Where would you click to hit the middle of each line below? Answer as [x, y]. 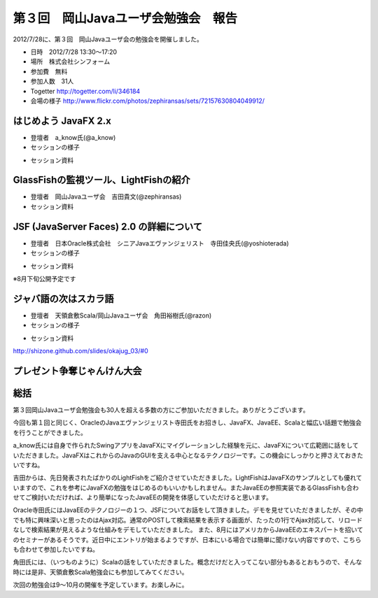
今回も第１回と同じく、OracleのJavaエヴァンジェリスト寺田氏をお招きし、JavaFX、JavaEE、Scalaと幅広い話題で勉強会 [187, 422]
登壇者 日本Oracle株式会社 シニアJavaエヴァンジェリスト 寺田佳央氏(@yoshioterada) [160, 243]
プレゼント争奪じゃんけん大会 [77, 371]
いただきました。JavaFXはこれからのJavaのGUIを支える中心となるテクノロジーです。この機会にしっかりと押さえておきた [188, 455]
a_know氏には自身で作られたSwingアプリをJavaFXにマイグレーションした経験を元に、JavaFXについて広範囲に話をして [186, 446]
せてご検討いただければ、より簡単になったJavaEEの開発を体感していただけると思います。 [143, 497]
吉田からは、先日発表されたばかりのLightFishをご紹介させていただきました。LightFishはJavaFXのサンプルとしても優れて [188, 478]
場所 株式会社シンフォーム [70, 62]
